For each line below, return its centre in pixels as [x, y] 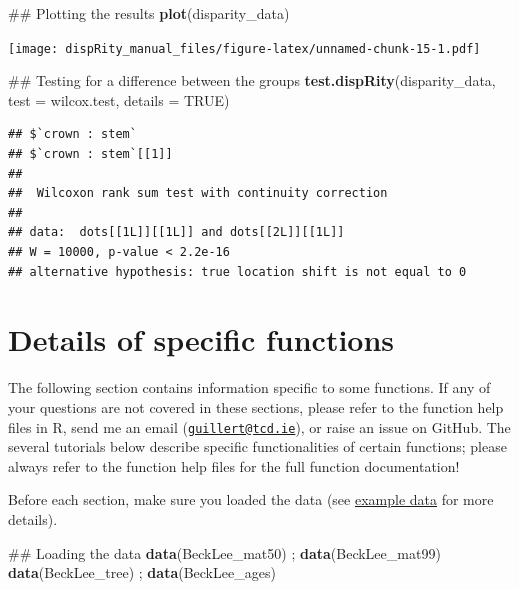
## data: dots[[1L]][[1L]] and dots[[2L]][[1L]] [176, 232]
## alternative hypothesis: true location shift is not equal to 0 [237, 271]
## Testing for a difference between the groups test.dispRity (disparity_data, [252, 80]
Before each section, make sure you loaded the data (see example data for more [251, 499]
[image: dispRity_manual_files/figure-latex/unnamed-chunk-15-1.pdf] [244, 48]
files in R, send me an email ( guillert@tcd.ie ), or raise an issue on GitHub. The [259, 426]
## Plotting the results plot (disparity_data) [149, 13]
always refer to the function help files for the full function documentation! [234, 465]
